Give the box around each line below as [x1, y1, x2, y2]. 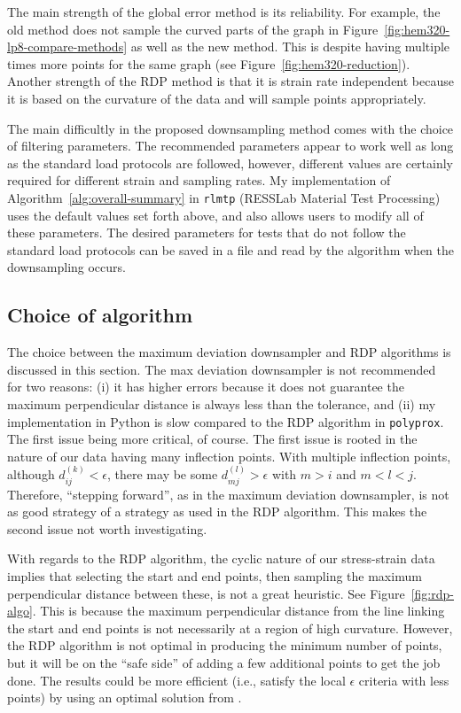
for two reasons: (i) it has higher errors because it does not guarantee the [7, 377, 404, 396]
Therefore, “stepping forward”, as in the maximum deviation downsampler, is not [7, 484, 449, 503]
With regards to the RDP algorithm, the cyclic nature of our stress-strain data [7, 549, 435, 568]
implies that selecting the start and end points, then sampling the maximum [7, 567, 422, 585]
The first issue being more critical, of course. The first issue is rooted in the [7, 430, 418, 448]
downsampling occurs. [7, 258, 126, 276]
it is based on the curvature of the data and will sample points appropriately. [7, 89, 426, 107]
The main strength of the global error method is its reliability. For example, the [7, 3, 441, 20]
